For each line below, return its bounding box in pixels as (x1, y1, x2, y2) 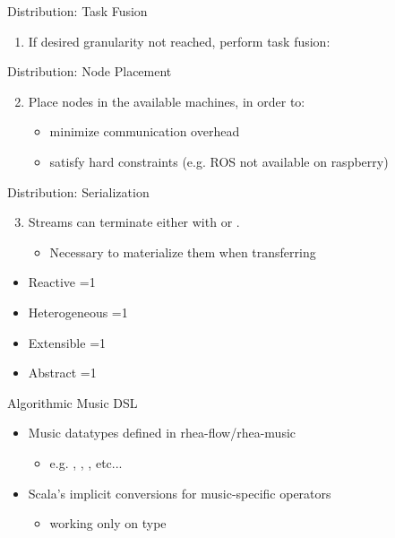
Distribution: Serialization (7, 182, 150, 201)
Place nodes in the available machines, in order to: (28, 91, 305, 110)
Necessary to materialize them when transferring (49, 242, 316, 261)
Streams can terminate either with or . (28, 213, 240, 231)
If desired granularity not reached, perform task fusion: (28, 31, 331, 50)
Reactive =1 (28, 273, 96, 291)
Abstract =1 (28, 363, 97, 382)
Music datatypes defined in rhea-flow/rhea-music (28, 423, 296, 442)
